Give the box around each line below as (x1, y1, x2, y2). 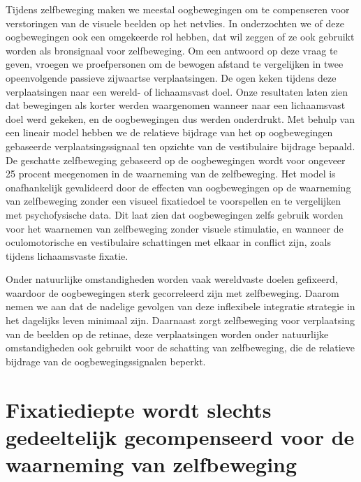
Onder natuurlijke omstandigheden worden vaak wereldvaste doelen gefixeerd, (6, 272, 338, 286)
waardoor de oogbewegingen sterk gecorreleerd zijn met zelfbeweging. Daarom (6, 285, 339, 300)
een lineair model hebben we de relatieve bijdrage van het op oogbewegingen (6, 125, 333, 140)
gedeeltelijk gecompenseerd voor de (6, 422, 355, 451)
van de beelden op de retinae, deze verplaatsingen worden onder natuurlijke (6, 326, 329, 341)
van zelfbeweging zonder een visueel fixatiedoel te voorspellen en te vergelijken (6, 193, 341, 208)
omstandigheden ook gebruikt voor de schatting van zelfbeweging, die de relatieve (6, 340, 355, 355)
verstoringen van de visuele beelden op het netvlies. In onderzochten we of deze (6, 15, 344, 30)
